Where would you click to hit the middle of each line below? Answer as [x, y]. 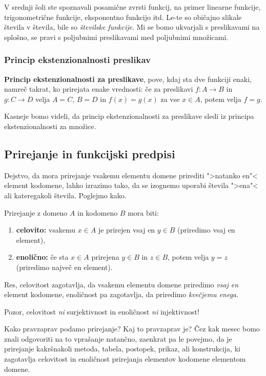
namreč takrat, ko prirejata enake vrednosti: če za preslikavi [99, 89]
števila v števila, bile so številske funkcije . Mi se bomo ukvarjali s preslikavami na [132, 27]
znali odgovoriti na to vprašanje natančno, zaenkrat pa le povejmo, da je [118, 338]
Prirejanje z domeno [36, 212]
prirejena [105, 257]
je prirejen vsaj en [127, 230]
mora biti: [143, 212]
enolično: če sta [42, 257]
